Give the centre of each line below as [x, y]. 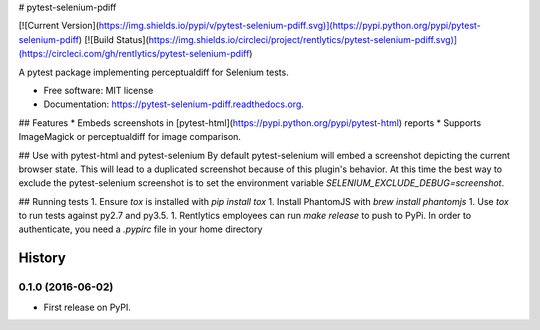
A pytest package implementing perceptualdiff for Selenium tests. [153, 72]
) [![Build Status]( [114, 39]
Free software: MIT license [98, 90]
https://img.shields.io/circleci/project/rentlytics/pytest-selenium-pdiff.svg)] [303, 39]
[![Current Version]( [59, 26]
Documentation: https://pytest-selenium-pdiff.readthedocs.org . [174, 104]
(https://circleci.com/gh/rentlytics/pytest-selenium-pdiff [134, 54]
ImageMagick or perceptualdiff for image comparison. [130, 137]
